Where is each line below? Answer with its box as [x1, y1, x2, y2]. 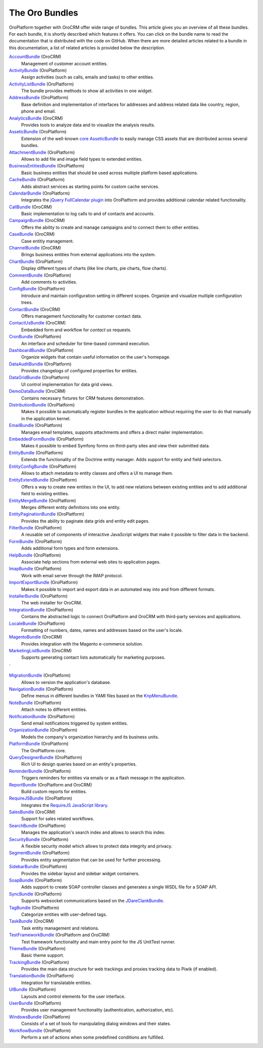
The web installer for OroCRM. [21, 600, 82, 606]
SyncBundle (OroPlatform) [9, 891, 62, 897]
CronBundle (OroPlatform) [9, 334, 62, 340]
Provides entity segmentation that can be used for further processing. [21, 857, 162, 863]
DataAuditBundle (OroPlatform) [9, 361, 72, 367]
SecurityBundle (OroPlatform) [9, 836, 69, 842]
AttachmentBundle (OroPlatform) [9, 149, 75, 155]
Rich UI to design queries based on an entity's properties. [21, 761, 137, 767]
